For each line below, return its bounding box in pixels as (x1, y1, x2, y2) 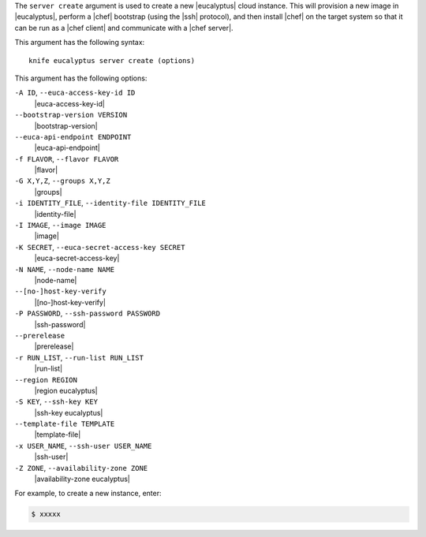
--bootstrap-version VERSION (14, 110, 128, 120)
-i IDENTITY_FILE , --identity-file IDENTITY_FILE (14, 198, 207, 208)
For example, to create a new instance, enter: (14, 489, 162, 498)
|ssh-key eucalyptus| (34, 408, 103, 417)
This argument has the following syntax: (14, 38, 145, 47)
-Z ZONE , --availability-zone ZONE (14, 463, 148, 472)
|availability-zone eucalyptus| (34, 474, 130, 484)
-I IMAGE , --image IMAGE (14, 221, 106, 230)
